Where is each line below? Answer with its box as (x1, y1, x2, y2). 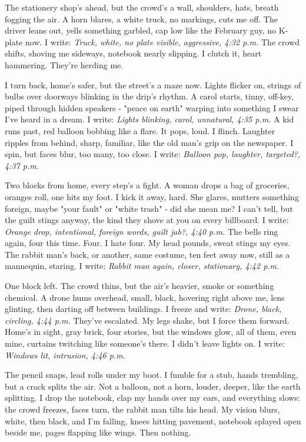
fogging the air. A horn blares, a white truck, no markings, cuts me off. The (5, 12, 278, 25)
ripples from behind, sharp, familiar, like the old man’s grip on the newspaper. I (5, 136, 294, 148)
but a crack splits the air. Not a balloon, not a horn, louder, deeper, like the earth (5, 380, 301, 392)
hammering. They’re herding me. (5, 58, 124, 71)
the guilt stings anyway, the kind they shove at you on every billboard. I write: (5, 214, 289, 226)
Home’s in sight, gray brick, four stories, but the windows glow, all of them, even (5, 325, 297, 338)
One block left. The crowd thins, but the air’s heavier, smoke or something (5, 280, 274, 292)
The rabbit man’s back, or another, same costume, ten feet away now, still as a (5, 248, 290, 260)
